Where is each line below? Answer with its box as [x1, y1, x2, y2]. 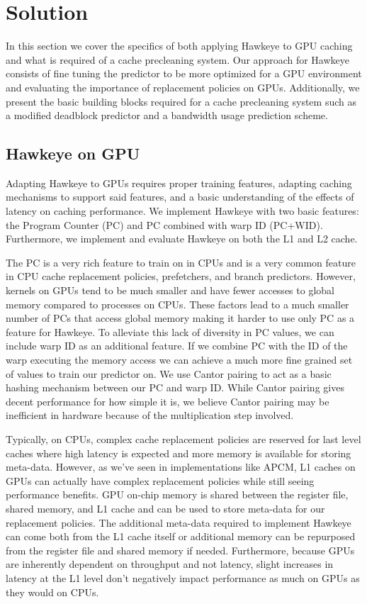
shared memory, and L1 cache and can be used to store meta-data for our [6, 500, 325, 515]
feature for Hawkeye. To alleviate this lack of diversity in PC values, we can [6, 324, 334, 339]
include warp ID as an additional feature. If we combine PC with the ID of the [6, 338, 348, 353]
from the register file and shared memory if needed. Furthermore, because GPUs [6, 542, 355, 557]
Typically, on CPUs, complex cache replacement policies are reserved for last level [6, 431, 361, 446]
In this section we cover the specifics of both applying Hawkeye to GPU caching [6, 38, 353, 53]
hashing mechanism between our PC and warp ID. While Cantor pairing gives [6, 380, 344, 395]
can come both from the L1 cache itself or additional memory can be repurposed [6, 529, 356, 544]
